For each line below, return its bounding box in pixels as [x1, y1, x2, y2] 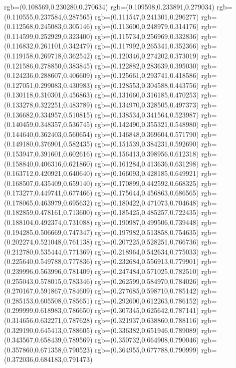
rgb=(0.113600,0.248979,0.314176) [95, 21, 199, 31]
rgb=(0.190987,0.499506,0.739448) [95, 217, 199, 227]
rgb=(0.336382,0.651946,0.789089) [95, 324, 199, 335]
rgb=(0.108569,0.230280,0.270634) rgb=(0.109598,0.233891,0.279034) [4, 1, 215, 11]
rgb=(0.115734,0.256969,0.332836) [95, 30, 199, 41]
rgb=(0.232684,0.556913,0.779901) [95, 256, 199, 266]
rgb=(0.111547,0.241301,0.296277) [95, 11, 199, 21]
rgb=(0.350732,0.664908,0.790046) [95, 334, 199, 345]
